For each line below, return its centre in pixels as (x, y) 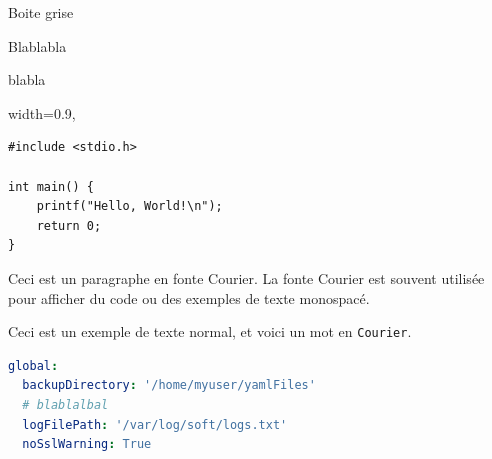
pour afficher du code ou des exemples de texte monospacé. (189, 297)
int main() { (51, 186)
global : (33, 365)
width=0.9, (42, 112)
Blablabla (37, 45)
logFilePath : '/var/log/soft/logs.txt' (155, 424)
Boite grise (41, 12)
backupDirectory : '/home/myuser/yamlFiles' (169, 385)
